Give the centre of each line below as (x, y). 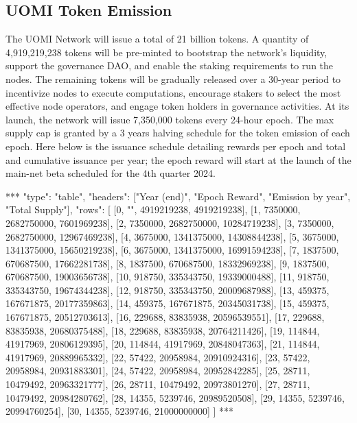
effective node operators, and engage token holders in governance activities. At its (177, 106)
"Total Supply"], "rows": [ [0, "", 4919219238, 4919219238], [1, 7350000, (153, 209)
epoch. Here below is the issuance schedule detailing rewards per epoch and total (176, 146)
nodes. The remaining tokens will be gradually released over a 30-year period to (173, 78)
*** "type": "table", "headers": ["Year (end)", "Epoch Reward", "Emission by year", (178, 196)
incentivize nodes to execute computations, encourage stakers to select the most (173, 92)
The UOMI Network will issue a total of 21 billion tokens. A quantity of (157, 39)
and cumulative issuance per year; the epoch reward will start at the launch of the (178, 159)
